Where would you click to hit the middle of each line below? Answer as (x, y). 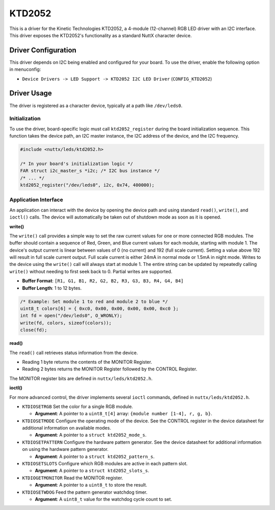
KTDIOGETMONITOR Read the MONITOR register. (73, 478)
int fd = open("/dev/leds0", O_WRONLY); (71, 316)
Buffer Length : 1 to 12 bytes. (52, 288)
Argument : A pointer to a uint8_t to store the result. (91, 485)
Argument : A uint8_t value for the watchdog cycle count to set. (104, 499)
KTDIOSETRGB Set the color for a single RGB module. (78, 406)
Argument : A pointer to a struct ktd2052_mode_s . (91, 435)
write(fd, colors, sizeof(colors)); (66, 323)
